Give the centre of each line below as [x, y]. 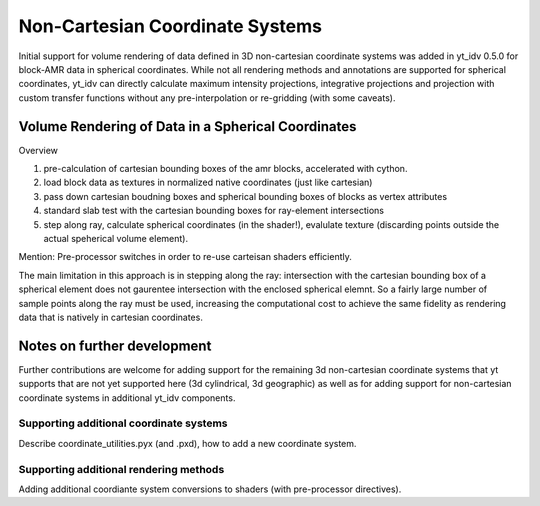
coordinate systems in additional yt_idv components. [127, 397]
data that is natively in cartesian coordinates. [111, 317]
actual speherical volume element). [116, 238]
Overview [38, 150]
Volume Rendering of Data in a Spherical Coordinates [187, 126]
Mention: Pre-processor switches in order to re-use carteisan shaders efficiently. [185, 257]
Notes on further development [115, 345]
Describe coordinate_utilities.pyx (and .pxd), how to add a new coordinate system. [187, 443]
